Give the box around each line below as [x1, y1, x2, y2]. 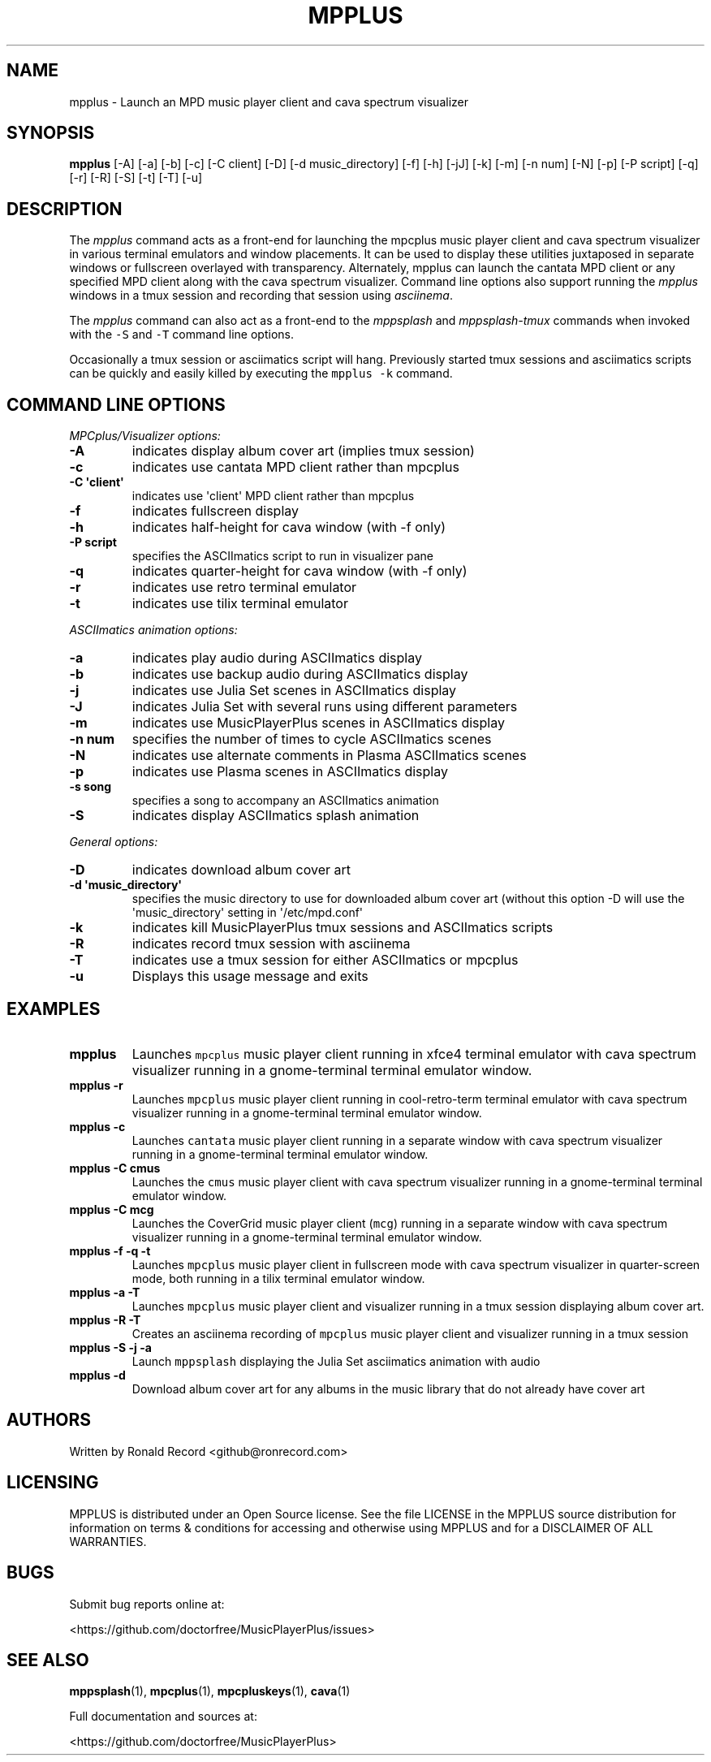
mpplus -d [69, 1367, 126, 1382]
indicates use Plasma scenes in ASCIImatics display [131, 763, 448, 780]
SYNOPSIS [6, 123, 95, 144]
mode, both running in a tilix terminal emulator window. [131, 1271, 425, 1285]
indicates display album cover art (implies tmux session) [131, 443, 475, 460]
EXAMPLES [6, 998, 101, 1019]
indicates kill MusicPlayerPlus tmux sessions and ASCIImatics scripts [131, 919, 554, 936]
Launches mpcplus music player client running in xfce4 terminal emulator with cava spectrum [131, 1045, 696, 1062]
